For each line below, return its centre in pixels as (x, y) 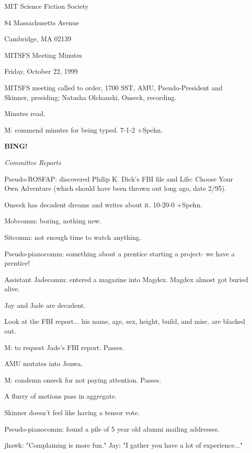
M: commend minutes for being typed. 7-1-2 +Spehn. (84, 129)
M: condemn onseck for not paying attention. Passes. (83, 379)
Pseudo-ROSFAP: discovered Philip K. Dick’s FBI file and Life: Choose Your (119, 178)
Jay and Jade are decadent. (45, 305)
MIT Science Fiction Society (47, 6)
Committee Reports (33, 162)
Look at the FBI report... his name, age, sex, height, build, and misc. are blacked (125, 321)
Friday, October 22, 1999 (41, 71)
